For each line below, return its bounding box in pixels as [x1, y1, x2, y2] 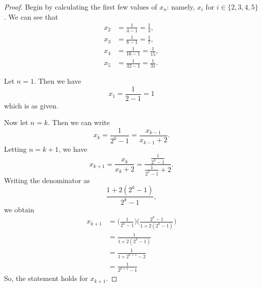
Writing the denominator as [4, 175, 90, 185]
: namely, [166, 2, 195, 12]
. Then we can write [48, 117, 110, 128]
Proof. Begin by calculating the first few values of [4, 2, 157, 12]
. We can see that [4, 11, 58, 22]
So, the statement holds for [4, 273, 88, 283]
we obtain [4, 204, 34, 214]
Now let [4, 117, 28, 128]
